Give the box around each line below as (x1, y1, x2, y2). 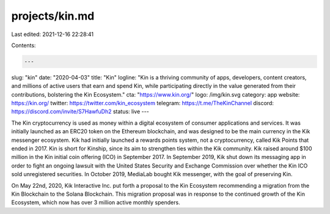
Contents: (11, 42, 36, 49)
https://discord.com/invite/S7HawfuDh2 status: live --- (11, 108, 149, 116)
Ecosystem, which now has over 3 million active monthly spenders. (11, 199, 180, 206)
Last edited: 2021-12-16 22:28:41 (11, 31, 94, 38)
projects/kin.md (11, 9, 95, 23)
